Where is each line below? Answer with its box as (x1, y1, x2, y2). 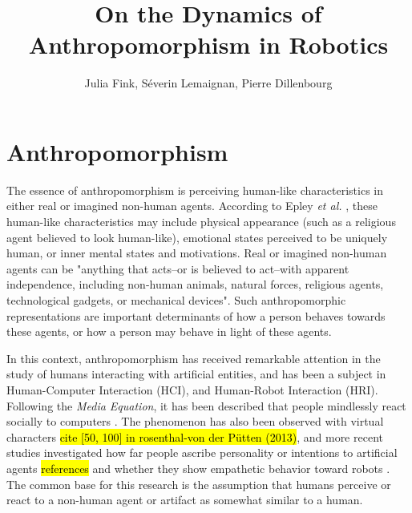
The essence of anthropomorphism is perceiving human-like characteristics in (6, 181, 384, 198)
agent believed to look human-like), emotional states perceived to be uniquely (6, 228, 388, 245)
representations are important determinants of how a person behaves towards (6, 307, 386, 324)
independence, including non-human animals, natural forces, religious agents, (6, 276, 384, 293)
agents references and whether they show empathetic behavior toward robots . (6, 459, 390, 476)
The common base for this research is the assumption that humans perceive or (6, 475, 391, 492)
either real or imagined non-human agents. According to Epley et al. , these (6, 197, 378, 214)
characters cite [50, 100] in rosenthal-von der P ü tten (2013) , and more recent (6, 428, 383, 445)
